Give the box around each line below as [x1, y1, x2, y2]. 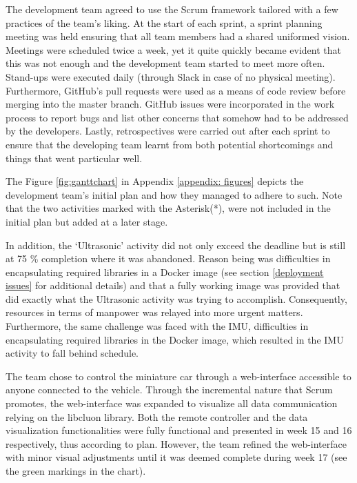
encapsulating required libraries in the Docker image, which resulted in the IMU [6, 332, 344, 346]
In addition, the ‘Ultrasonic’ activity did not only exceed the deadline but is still [6, 237, 346, 252]
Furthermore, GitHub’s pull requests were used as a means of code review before [6, 83, 346, 97]
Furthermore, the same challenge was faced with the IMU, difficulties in [6, 319, 309, 333]
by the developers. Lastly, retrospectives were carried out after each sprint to [6, 124, 330, 138]
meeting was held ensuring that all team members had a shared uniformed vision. [6, 29, 350, 43]
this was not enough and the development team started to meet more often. [6, 56, 325, 70]
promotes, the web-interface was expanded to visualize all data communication [6, 396, 338, 411]
